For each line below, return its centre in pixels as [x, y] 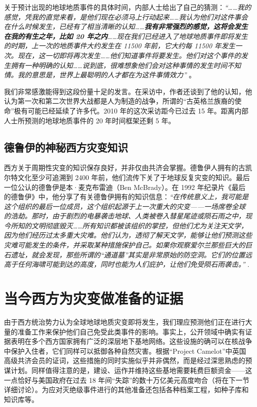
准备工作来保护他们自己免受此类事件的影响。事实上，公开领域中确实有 [131, 331]
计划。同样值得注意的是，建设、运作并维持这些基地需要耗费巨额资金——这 [131, 370]
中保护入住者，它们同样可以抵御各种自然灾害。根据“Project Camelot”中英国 [125, 351]
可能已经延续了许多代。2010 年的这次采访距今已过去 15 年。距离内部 [138, 110]
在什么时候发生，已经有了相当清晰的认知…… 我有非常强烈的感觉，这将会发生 [126, 26]
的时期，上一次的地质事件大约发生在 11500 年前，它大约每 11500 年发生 [120, 46]
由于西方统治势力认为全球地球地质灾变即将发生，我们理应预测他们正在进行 [125, 321]
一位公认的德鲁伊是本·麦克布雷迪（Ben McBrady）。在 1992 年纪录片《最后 [125, 187]
